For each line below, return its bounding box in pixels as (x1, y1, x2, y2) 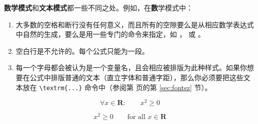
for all (127, 114, 145, 121)
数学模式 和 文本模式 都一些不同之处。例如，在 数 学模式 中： (4, 2, 193, 12)
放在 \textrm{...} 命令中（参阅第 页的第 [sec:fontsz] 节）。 (22, 82, 212, 92)
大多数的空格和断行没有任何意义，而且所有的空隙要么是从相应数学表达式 (15, 19, 254, 29)
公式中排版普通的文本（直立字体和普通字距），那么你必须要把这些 (29, 72, 243, 82)
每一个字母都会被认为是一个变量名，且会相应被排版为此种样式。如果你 (15, 62, 247, 73)
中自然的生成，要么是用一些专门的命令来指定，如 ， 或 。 (15, 29, 205, 39)
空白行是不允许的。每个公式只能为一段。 (15, 45, 149, 56)
